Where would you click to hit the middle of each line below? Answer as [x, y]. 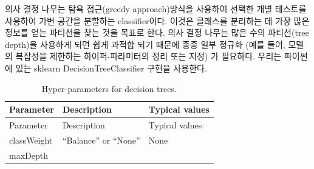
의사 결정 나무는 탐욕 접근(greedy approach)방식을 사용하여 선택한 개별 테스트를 [156, 8]
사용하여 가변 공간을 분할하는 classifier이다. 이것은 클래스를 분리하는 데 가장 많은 [157, 20]
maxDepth [29, 155]
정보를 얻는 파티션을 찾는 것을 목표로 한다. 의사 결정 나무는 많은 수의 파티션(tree [157, 32]
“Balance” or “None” [101, 140]
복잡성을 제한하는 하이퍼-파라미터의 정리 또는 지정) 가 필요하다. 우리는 [148, 56]
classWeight [31, 140]
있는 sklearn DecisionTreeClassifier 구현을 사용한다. [111, 68]
